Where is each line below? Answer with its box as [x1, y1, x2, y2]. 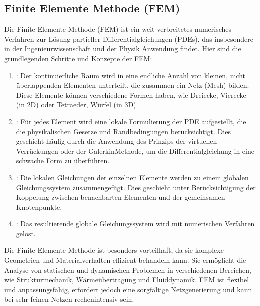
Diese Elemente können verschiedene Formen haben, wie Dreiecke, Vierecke [16, 89, 246, 100]
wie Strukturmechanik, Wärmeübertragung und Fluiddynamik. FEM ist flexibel [4, 274, 249, 285]
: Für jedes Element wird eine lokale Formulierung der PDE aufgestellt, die [16, 116, 246, 126]
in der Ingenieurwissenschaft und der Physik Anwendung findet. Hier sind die [4, 43, 241, 54]
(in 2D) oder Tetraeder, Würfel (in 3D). [16, 99, 138, 110]
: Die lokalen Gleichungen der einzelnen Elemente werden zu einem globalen [16, 172, 249, 182]
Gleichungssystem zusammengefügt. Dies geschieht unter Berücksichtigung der [16, 182, 256, 192]
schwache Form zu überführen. [16, 155, 110, 166]
